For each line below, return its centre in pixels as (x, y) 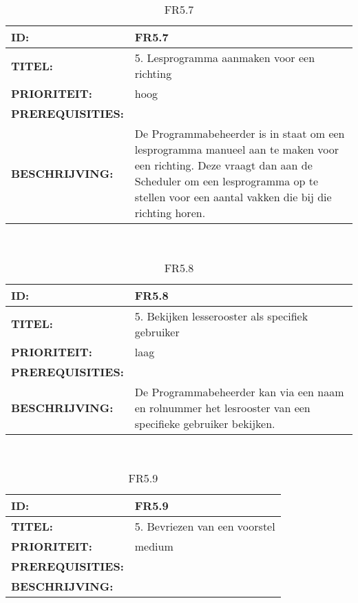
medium (154, 546)
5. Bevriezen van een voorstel (205, 527)
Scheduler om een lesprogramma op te (227, 181)
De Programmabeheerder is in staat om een (240, 133)
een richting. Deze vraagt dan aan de (223, 165)
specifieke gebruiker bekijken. (205, 423)
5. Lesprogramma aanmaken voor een (225, 58)
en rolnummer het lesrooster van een (222, 407)
